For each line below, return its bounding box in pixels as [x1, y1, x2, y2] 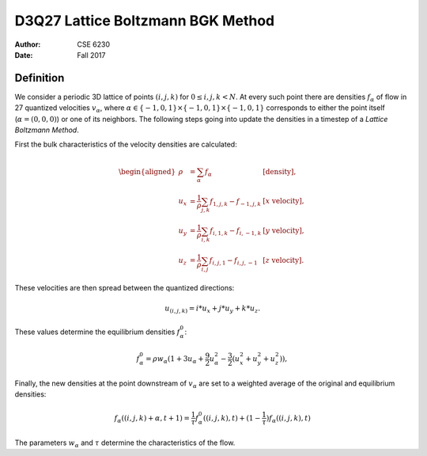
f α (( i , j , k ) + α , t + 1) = [114, 413, 190, 424]
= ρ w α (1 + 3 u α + [145, 355, 205, 365]
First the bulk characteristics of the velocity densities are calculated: [14, 139, 237, 150]
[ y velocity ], [262, 226, 304, 235]
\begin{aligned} [119, 167, 176, 176]
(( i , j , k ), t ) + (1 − [202, 413, 261, 423]
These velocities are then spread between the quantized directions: [14, 283, 235, 293]
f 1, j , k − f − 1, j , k [210, 196, 262, 207]
